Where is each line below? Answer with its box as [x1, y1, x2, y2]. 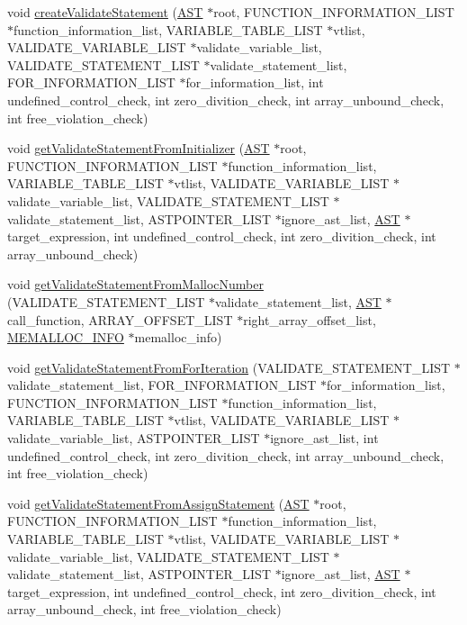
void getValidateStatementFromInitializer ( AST [7, 139, 270, 158]
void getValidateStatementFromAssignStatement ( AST [7, 494, 310, 512]
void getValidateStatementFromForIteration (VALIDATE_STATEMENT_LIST [7, 358, 451, 376]
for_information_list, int [185, 73, 324, 92]
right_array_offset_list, [243, 310, 376, 329]
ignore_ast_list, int [270, 429, 379, 448]
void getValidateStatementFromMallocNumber [7, 275, 264, 294]
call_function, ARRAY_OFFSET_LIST [7, 310, 233, 329]
